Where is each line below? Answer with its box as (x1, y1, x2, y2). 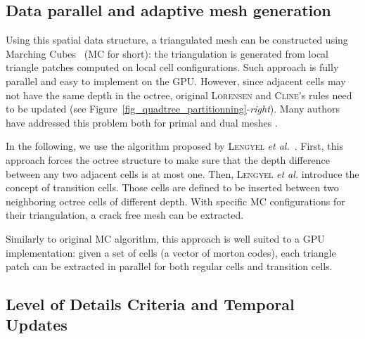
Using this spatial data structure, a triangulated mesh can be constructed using (6, 32, 348, 47)
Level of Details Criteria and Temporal (6, 293, 295, 315)
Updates (6, 314, 68, 335)
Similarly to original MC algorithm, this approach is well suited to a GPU (6, 231, 325, 245)
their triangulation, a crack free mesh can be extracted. (6, 207, 244, 222)
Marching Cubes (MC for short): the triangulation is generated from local (6, 46, 329, 60)
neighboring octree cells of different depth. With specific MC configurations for (6, 193, 345, 208)
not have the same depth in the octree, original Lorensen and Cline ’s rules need (6, 87, 352, 102)
